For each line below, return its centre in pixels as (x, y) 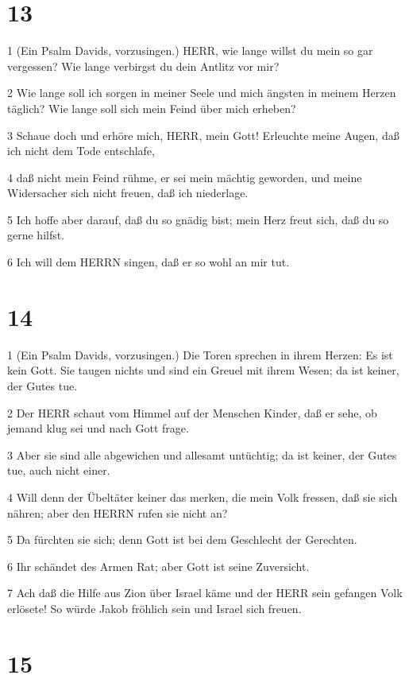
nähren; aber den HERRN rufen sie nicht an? (118, 512)
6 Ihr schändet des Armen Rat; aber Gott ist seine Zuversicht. (158, 566)
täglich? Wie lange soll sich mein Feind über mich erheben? (152, 108)
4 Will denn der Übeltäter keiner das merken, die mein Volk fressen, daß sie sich (203, 497)
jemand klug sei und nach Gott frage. (98, 428)
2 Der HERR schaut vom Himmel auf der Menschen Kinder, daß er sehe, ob (192, 412)
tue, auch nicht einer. (59, 470)
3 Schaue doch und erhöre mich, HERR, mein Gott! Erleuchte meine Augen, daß (203, 135)
